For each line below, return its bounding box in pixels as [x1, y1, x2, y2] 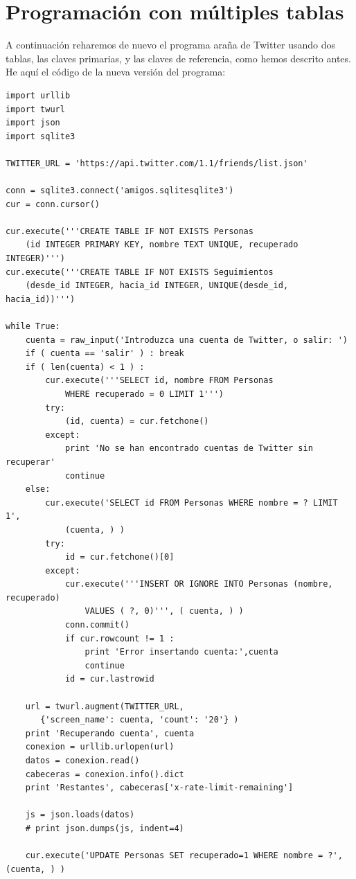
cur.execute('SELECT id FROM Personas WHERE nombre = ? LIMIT [45, 497, 338, 508]
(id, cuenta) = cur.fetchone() [64, 416, 209, 427]
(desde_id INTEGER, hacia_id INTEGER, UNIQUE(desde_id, [25, 281, 289, 291]
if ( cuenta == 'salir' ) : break [25, 348, 184, 359]
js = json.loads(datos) [25, 810, 135, 820]
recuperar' [6, 456, 55, 467]
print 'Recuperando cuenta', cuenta [25, 728, 195, 738]
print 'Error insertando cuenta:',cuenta [84, 647, 278, 657]
